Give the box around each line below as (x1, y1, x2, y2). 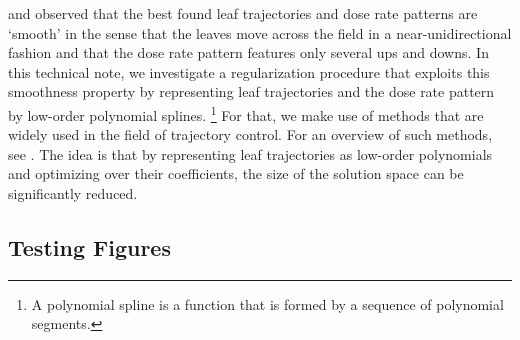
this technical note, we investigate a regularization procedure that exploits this (8, 61, 490, 82)
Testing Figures (8, 231, 171, 262)
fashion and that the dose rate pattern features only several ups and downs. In (8, 42, 489, 63)
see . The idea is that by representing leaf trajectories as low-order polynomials (8, 143, 493, 164)
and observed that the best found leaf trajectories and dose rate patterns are (8, 3, 478, 23)
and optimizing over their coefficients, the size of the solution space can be (8, 163, 464, 184)
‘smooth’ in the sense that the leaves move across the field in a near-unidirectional (8, 22, 512, 43)
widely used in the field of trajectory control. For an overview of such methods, (8, 124, 493, 145)
